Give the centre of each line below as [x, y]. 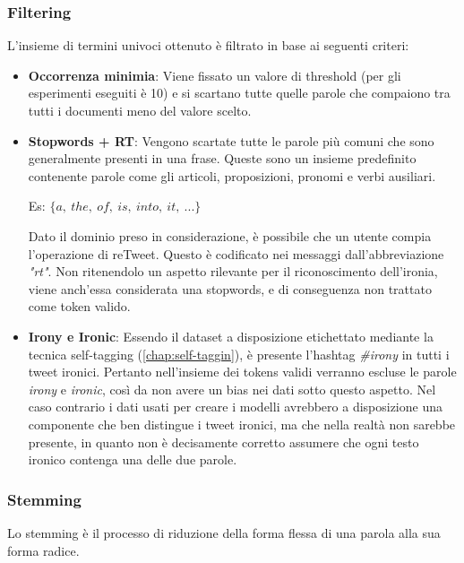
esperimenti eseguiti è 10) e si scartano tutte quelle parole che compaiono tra [239, 93]
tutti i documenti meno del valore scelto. [140, 110]
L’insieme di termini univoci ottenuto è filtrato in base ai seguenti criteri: [208, 45]
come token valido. [79, 306]
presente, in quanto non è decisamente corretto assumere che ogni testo [223, 442]
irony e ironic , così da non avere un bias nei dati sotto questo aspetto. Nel [232, 389]
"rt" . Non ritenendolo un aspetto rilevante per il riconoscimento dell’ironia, [233, 271]
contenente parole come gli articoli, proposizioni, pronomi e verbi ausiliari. [232, 175]
